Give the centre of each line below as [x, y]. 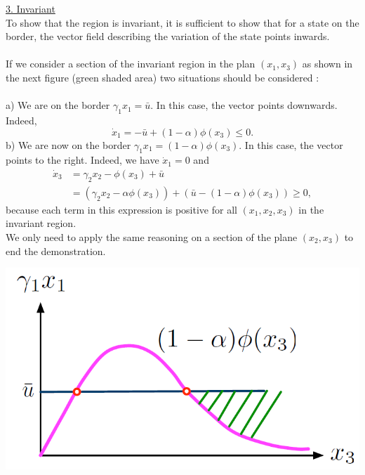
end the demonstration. [56, 250]
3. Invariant [31, 8]
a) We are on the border [58, 105]
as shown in [327, 64]
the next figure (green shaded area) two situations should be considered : [162, 77]
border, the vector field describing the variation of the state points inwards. [168, 36]
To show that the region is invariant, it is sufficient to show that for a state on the [182, 22]
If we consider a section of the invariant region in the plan [131, 64]
